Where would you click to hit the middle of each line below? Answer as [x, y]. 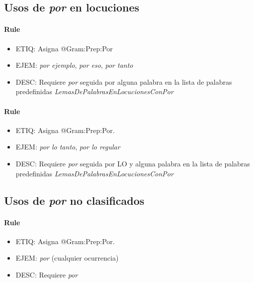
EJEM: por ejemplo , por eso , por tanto [74, 65]
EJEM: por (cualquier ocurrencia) [67, 258]
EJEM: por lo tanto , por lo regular [68, 147]
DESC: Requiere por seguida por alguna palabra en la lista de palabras [124, 81]
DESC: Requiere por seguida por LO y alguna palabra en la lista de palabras [133, 163]
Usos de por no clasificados [74, 200]
